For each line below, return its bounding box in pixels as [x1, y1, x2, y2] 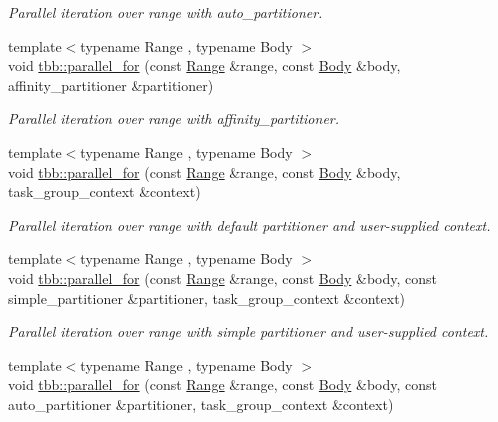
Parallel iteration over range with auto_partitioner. [8, 2, 323, 22]
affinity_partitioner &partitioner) [8, 74, 214, 95]
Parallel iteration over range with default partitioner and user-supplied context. [8, 214, 491, 235]
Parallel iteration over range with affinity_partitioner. [8, 108, 340, 129]
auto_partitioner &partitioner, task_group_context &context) [8, 393, 394, 414]
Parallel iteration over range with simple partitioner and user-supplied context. [8, 321, 489, 342]
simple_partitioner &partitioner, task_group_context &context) [8, 287, 406, 308]
